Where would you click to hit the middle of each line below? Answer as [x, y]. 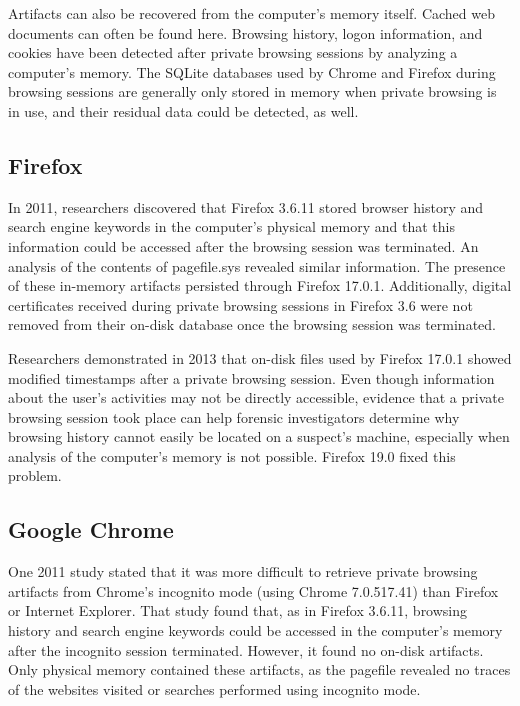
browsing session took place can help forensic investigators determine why [234, 416]
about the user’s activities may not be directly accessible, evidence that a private [256, 397]
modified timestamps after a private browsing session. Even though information [251, 377]
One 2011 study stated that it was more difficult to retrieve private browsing [243, 571]
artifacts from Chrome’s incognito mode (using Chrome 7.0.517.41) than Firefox [253, 590]
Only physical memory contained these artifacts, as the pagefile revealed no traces [259, 669]
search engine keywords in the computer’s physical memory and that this [231, 226]
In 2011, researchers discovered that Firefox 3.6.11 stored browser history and [246, 206]
